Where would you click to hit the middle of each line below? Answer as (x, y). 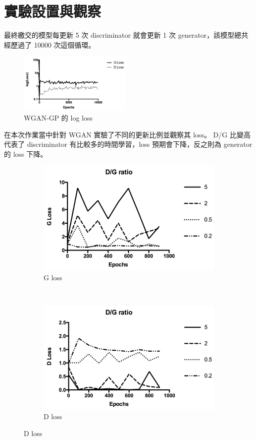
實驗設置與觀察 (53, 11)
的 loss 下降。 (26, 154)
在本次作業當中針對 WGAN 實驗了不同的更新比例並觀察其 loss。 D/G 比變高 (127, 134)
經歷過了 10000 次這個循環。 (50, 44)
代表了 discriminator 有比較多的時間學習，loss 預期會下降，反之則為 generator (128, 144)
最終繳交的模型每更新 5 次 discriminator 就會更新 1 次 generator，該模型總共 (126, 35)
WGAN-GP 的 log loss (58, 118)
